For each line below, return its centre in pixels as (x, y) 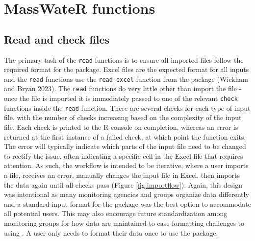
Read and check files (57, 39)
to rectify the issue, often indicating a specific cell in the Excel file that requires (124, 156)
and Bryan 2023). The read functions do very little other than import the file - (123, 88)
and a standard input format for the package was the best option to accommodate (127, 204)
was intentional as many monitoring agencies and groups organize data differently (127, 194)
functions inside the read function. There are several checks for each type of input (127, 108)
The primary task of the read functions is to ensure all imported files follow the (124, 60)
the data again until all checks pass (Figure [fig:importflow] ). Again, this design (123, 184)
